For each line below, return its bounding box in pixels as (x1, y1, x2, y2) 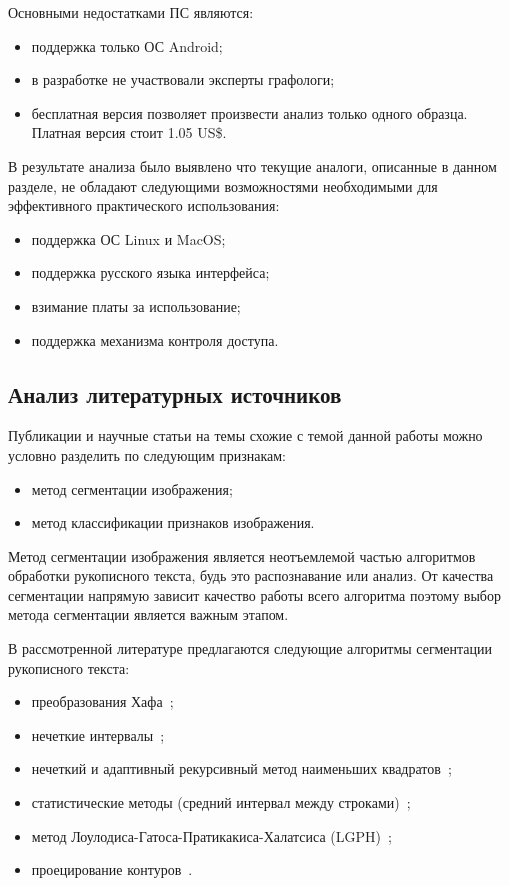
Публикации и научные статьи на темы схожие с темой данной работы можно (8, 425, 483, 446)
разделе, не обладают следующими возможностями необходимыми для (8, 175, 438, 196)
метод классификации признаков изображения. (31, 512, 315, 533)
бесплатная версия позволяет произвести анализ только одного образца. (31, 102, 468, 123)
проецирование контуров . (31, 859, 193, 880)
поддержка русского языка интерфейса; (31, 262, 270, 283)
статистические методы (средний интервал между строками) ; (31, 792, 411, 813)
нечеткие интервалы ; (31, 724, 165, 745)
